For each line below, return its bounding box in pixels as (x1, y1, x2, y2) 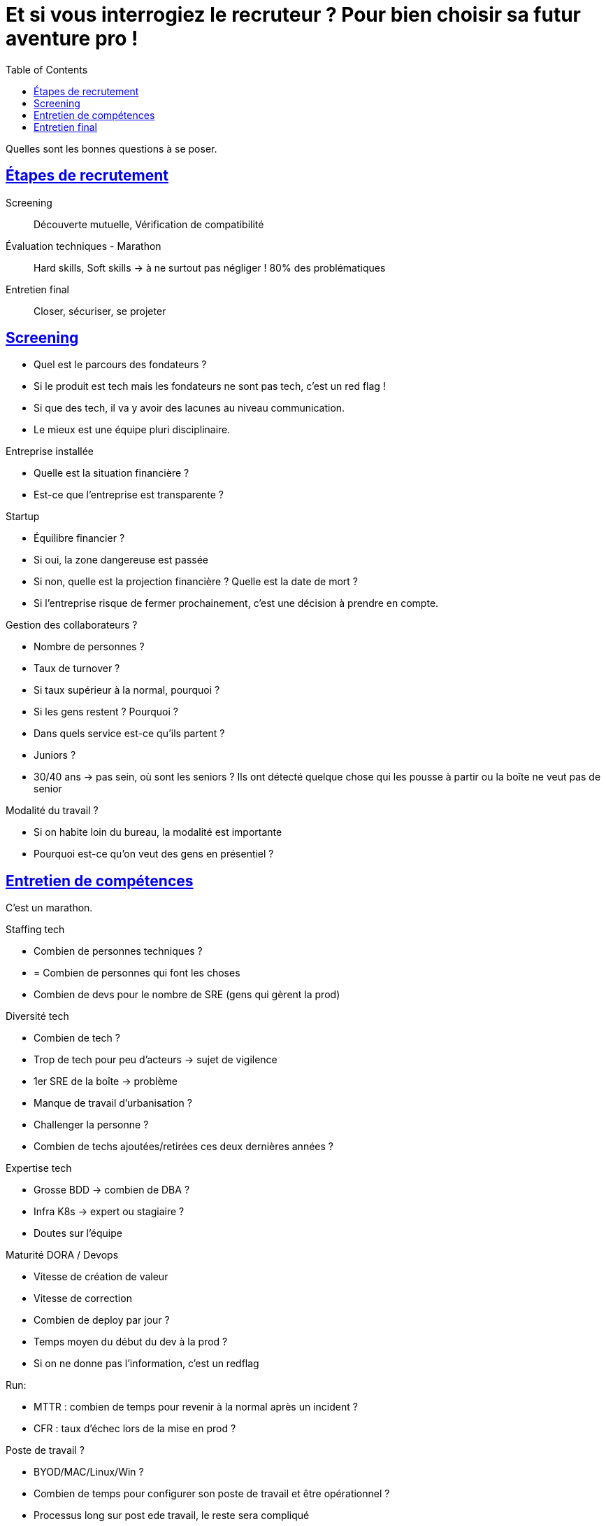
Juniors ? (34, 749, 76, 762)
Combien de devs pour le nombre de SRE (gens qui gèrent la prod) (34, 988, 340, 1001)
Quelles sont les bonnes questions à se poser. (6, 142, 217, 155)
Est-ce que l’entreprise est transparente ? (34, 489, 224, 501)
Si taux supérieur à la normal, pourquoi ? (34, 684, 220, 696)
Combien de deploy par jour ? (34, 1314, 170, 1326)
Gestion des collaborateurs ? (6, 619, 138, 631)
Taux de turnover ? (34, 662, 120, 675)
